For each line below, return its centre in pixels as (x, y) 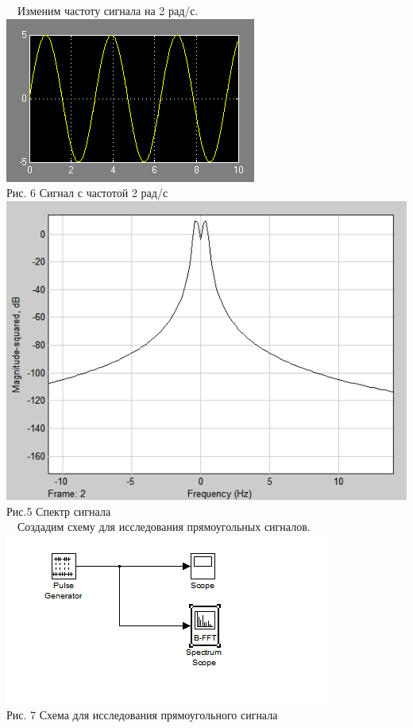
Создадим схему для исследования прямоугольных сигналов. (164, 527)
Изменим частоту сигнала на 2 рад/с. (108, 10)
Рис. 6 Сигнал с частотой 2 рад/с (87, 193)
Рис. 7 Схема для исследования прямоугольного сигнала (142, 714)
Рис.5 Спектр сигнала (59, 511)
